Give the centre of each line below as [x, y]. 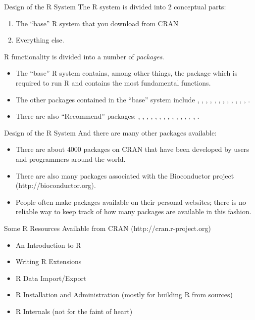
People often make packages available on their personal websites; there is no [131, 202]
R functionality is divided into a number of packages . [84, 56]
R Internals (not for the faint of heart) [74, 311]
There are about [40, 149]
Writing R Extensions [49, 261]
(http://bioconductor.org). [56, 185]
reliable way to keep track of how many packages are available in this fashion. [133, 211]
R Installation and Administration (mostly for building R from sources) [124, 295]
